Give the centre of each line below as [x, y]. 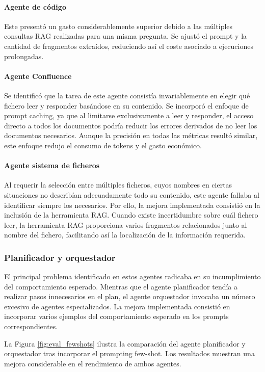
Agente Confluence [38, 76]
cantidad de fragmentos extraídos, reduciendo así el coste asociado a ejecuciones [129, 46]
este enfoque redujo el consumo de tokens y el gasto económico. [103, 145]
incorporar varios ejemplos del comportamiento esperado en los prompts [116, 316]
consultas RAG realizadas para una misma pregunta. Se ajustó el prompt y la [126, 36]
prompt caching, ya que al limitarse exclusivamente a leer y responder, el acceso [129, 115]
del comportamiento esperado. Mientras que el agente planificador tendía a [121, 286]
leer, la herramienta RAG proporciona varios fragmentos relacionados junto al [126, 224]
